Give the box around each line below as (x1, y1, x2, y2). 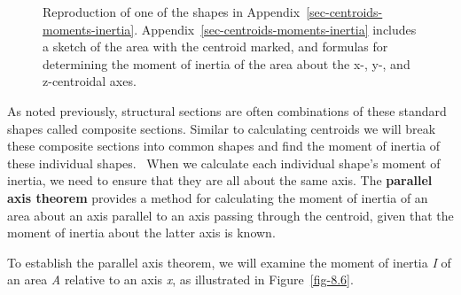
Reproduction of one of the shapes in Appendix (43, 3, 301, 20)
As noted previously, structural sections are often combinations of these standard (7, 101, 447, 120)
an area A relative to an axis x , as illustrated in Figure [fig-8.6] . (7, 270, 354, 289)
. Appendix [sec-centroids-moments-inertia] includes (134, 19, 417, 38)
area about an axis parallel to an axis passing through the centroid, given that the (7, 206, 454, 224)
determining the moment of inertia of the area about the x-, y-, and (43, 54, 410, 73)
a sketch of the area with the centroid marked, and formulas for (43, 37, 388, 56)
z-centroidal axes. (43, 72, 137, 90)
